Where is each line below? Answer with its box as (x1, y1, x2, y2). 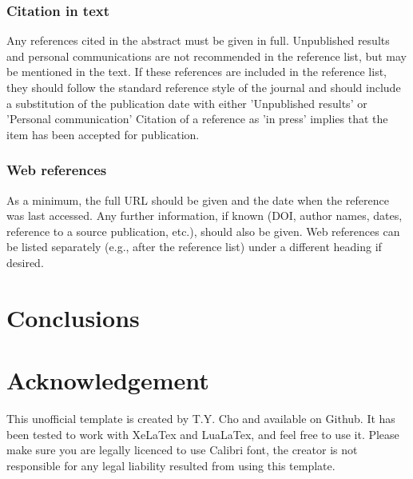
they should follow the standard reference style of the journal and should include (6, 79, 401, 95)
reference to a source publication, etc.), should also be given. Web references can (6, 222, 400, 239)
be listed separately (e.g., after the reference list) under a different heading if (6, 238, 382, 255)
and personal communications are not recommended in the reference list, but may (6, 47, 407, 64)
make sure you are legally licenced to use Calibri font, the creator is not (6, 441, 358, 458)
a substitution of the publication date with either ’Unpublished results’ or (6, 94, 367, 111)
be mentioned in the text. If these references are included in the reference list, (6, 63, 387, 80)
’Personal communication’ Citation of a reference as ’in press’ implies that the (6, 110, 388, 127)
